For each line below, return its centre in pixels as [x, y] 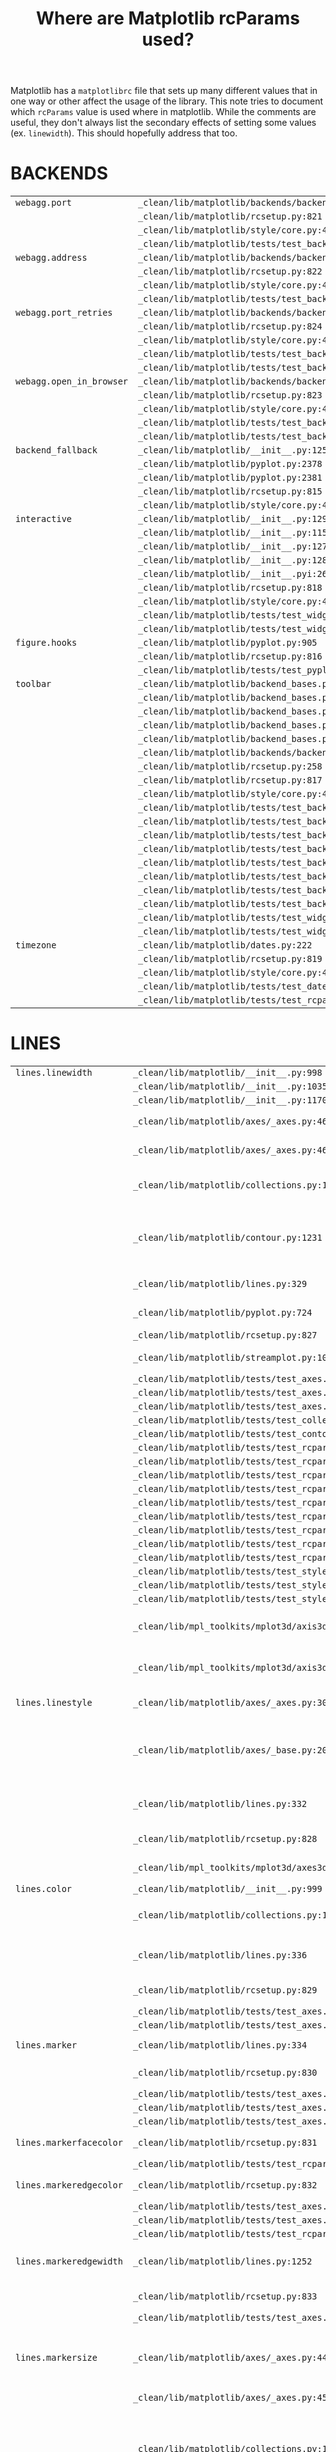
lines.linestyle [54, 1703]
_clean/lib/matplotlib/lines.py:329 [220, 1284]
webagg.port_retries [64, 313]
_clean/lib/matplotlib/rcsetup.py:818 [230, 588]
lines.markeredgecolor [69, 2185]
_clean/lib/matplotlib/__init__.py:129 [233, 519]
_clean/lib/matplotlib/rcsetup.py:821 [230, 216]
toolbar [33, 684]
